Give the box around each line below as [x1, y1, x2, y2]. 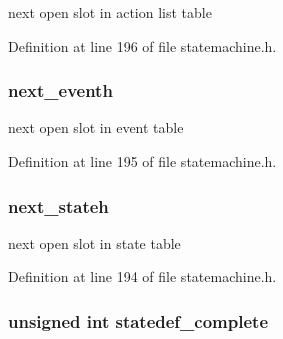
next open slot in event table [8, 117, 184, 138]
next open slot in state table [8, 232, 181, 253]
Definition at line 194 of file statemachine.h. [8, 266, 277, 287]
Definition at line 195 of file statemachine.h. [8, 151, 277, 171]
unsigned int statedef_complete [8, 308, 268, 333]
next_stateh [8, 193, 109, 218]
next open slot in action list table [8, 2, 212, 22]
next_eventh [8, 78, 113, 103]
